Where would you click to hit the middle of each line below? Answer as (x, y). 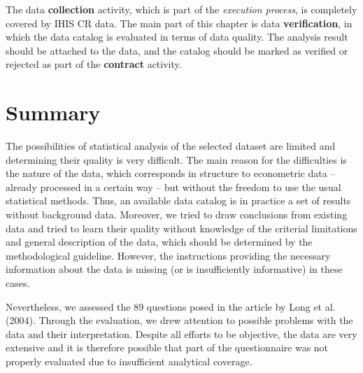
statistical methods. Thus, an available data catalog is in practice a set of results (178, 200)
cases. (18, 283)
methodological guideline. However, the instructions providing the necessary (168, 255)
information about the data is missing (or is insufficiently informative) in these (174, 269)
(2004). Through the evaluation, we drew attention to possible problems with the (179, 320)
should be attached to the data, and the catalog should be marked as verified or (177, 50)
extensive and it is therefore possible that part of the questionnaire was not (167, 347)
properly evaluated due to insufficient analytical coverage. (129, 361)
